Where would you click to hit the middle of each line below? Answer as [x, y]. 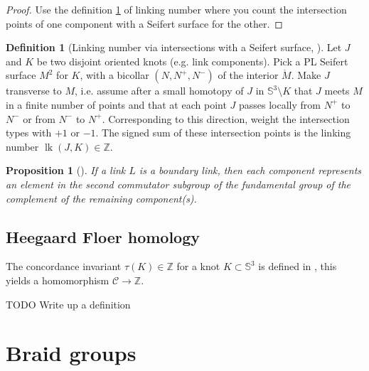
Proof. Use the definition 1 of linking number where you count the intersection [176, 9]
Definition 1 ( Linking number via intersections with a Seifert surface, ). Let [174, 47]
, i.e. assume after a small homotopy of [159, 91]
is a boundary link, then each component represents [250, 170]
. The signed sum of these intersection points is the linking [223, 133]
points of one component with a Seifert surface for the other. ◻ [144, 23]
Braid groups [71, 353]
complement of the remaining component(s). [101, 198]
